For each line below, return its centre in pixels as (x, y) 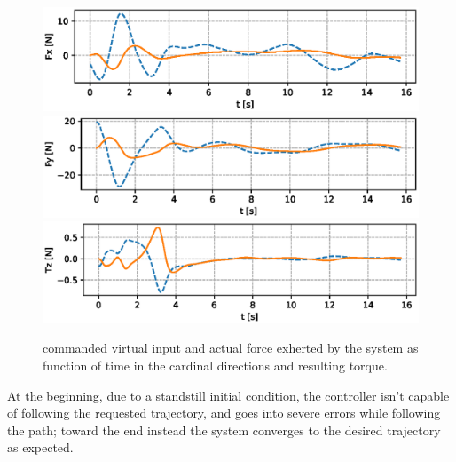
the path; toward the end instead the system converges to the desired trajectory (224, 430)
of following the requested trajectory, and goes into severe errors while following (224, 413)
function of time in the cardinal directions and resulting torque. (215, 365)
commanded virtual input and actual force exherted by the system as (231, 348)
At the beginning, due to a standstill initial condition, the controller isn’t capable (228, 395)
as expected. (40, 447)
